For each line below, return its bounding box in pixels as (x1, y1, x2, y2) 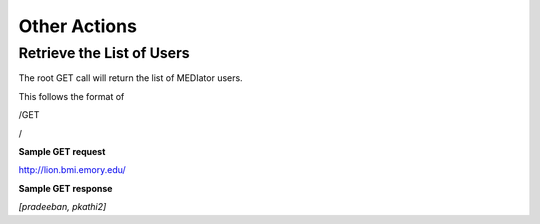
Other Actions (18, 15, 137, 37)
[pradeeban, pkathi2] (18, 201, 107, 213)
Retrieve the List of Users (18, 44, 190, 62)
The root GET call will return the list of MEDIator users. (18, 72, 244, 84)
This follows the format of (18, 90, 125, 102)
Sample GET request (18, 145, 106, 157)
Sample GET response (18, 182, 113, 194)
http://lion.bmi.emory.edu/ (18, 164, 127, 176)
